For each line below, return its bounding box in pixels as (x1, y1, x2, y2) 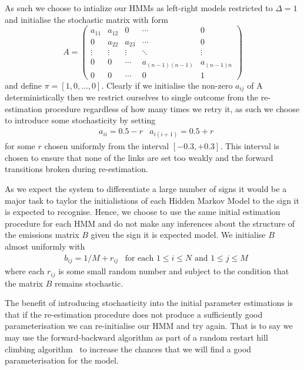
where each (5, 265, 45, 277)
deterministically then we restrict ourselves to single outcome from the (5, 91, 259, 103)
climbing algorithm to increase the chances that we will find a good (5, 342, 252, 355)
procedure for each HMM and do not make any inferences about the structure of (5, 217, 295, 229)
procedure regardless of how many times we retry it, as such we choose (45, 102, 300, 115)
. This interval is (220, 140, 279, 152)
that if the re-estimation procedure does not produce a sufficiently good (5, 308, 263, 320)
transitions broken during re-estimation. (5, 163, 148, 175)
